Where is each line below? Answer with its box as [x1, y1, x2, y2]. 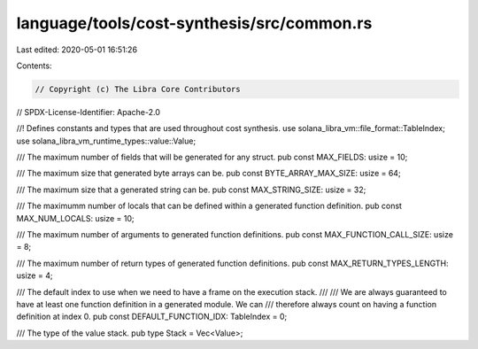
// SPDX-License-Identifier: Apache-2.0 [16, 106, 161, 117]
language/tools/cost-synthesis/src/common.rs [16, 13, 373, 33]
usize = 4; [16, 270, 53, 281]
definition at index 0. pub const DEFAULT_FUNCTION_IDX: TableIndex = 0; [16, 311, 288, 322]
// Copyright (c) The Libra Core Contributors [35, 84, 241, 94]
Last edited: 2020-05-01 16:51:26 [16, 44, 137, 55]
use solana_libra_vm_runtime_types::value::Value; [16, 136, 197, 146]
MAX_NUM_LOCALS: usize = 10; [16, 213, 135, 223]
